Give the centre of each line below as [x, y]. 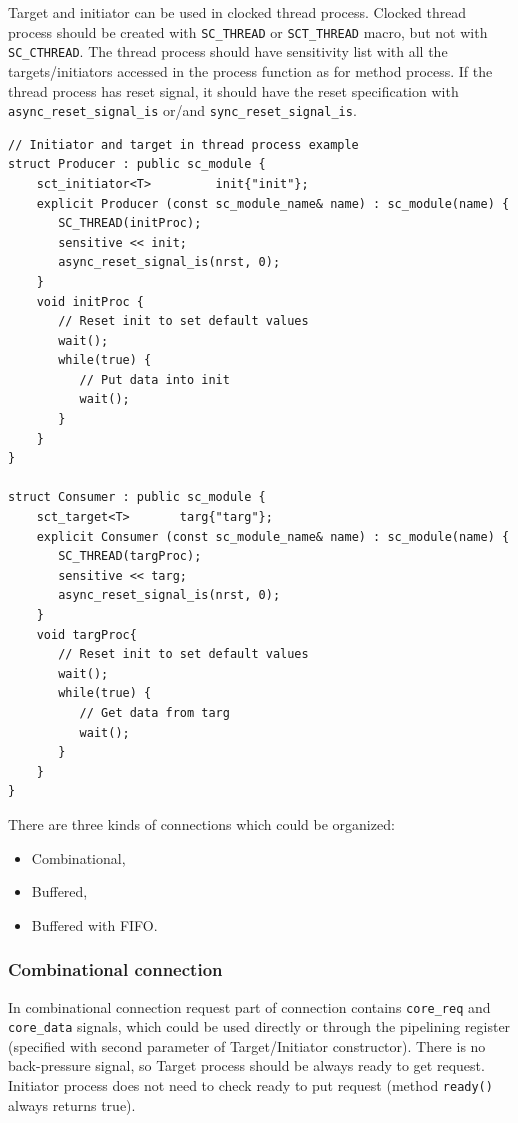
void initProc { [90, 301]
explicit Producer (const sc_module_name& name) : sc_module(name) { [273, 203]
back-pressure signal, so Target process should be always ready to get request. [246, 1065]
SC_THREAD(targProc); [130, 556]
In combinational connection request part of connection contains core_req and [249, 1006]
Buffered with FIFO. [94, 924]
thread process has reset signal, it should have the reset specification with [233, 90]
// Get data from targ [154, 712]
